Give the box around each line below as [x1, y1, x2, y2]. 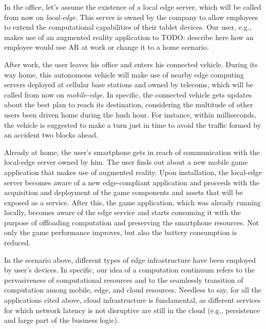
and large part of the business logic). [4, 315, 119, 325]
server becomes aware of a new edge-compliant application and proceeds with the [4, 177, 260, 187]
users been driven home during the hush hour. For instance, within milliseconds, [4, 109, 256, 120]
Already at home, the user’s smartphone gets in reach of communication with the [4, 146, 260, 157]
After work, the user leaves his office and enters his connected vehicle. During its [4, 59, 258, 69]
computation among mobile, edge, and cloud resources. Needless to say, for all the [4, 284, 261, 295]
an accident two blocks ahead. [4, 129, 98, 140]
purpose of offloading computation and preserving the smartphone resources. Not [4, 217, 259, 227]
